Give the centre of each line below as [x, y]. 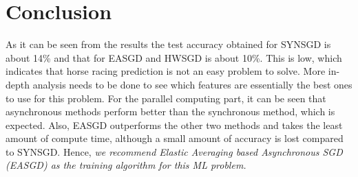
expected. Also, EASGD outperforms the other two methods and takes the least [174, 125]
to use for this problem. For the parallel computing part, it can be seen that [166, 98]
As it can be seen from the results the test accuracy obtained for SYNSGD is [168, 44]
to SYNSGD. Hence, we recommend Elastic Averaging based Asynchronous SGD [174, 151]
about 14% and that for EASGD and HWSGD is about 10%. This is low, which [174, 57]
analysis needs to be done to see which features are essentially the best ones [192, 84]
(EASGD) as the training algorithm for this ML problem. [126, 165]
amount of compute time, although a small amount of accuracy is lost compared [175, 138]
